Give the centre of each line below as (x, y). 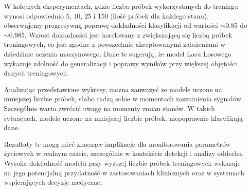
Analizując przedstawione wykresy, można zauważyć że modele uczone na (113, 89)
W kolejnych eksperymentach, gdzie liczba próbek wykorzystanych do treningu (121, 6)
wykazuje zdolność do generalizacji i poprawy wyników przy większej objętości (121, 63)
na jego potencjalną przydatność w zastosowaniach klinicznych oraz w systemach (124, 172)
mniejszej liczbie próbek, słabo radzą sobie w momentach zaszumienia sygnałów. (124, 99)
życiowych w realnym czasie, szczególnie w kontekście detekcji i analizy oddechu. (124, 153)
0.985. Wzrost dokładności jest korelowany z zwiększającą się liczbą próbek (121, 34)
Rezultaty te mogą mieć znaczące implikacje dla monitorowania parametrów (117, 143)
